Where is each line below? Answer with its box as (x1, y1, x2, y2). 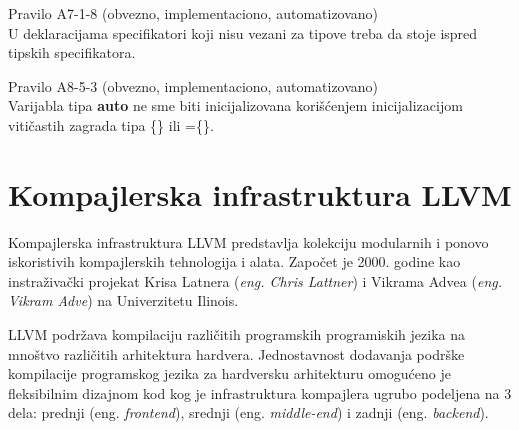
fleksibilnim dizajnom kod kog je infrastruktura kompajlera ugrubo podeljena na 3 (8, 382, 512, 403)
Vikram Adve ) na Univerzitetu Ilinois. (8, 290, 239, 311)
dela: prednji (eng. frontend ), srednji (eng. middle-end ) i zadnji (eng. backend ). (8, 402, 489, 423)
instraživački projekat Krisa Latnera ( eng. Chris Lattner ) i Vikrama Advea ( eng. (8, 270, 502, 291)
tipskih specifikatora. (8, 42, 136, 63)
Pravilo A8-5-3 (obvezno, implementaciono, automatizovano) (8, 75, 379, 96)
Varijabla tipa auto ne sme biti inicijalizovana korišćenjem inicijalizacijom (8, 95, 463, 116)
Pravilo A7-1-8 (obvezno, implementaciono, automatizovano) (8, 3, 379, 23)
